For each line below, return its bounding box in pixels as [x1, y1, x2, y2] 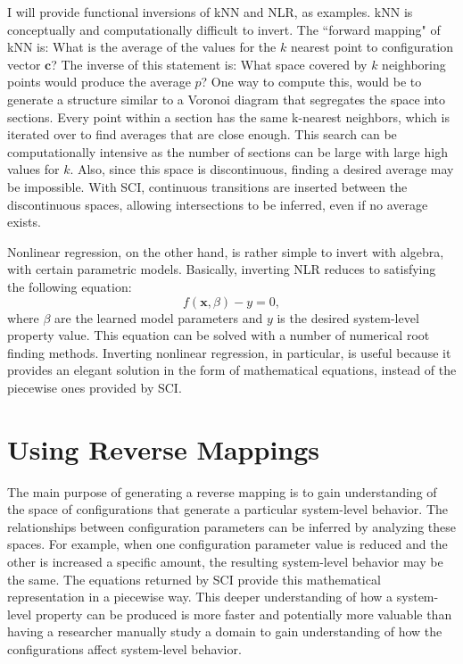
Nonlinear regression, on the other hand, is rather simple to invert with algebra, [7, 242, 444, 261]
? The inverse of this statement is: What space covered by [51, 54, 368, 73]
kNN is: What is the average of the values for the [7, 37, 277, 56]
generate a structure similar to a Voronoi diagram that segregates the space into [7, 89, 446, 108]
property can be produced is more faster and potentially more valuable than [35, 604, 452, 623]
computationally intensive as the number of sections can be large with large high [7, 142, 448, 161]
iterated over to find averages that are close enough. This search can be [7, 125, 397, 144]
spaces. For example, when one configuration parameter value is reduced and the [7, 535, 448, 553]
